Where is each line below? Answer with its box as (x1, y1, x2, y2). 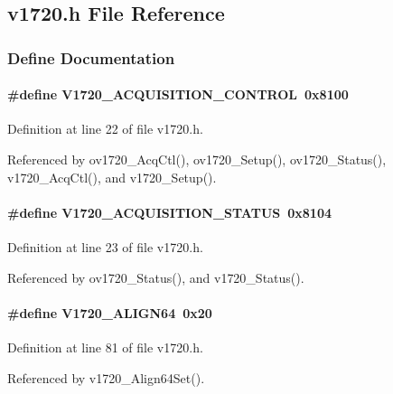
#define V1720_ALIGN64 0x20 (7, 303, 212, 322)
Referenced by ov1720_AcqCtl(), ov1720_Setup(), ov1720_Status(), (7, 150, 387, 169)
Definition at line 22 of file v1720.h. (7, 119, 203, 138)
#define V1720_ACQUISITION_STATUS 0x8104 (7, 202, 332, 221)
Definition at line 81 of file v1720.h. (7, 337, 203, 356)
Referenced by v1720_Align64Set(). (7, 368, 205, 387)
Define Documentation (7, 46, 175, 69)
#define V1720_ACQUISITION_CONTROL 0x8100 (7, 85, 349, 104)
